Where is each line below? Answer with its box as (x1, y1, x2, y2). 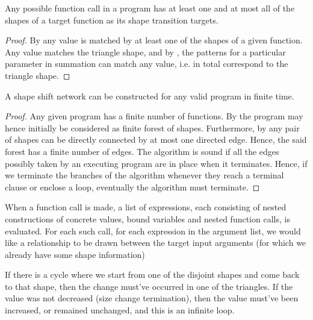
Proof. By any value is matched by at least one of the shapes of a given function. (5, 34, 303, 46)
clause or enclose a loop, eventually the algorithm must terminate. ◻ (5, 180, 260, 193)
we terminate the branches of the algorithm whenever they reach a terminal (5, 169, 284, 181)
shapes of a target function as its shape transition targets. (5, 13, 218, 26)
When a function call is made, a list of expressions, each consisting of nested (5, 201, 287, 213)
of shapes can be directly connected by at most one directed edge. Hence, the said (5, 133, 307, 146)
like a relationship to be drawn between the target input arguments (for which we (5, 236, 306, 249)
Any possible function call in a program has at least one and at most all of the (5, 2, 295, 14)
